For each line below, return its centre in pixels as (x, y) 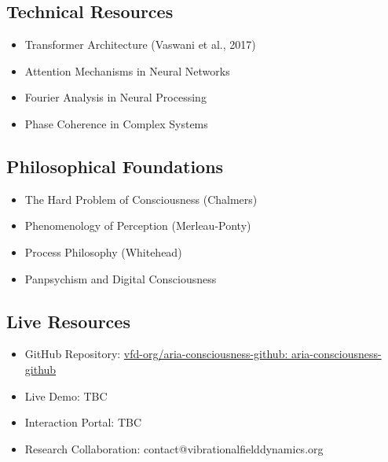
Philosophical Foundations (115, 166)
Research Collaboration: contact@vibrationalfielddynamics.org (174, 448)
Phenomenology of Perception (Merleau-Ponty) (138, 225)
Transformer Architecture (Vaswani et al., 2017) (140, 44)
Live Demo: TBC (66, 395)
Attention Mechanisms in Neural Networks (127, 70)
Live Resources (68, 321)
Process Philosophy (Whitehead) (103, 251)
